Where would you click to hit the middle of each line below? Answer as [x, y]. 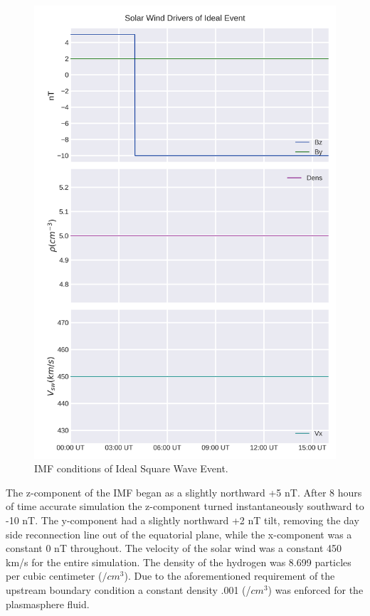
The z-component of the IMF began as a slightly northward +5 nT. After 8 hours [184, 492]
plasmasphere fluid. [48, 604]
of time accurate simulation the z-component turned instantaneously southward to [185, 506]
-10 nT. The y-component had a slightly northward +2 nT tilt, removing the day [183, 520]
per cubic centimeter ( [54, 576]
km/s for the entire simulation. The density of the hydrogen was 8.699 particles [179, 562]
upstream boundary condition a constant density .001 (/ [128, 589]
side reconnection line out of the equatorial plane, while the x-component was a [179, 534]
